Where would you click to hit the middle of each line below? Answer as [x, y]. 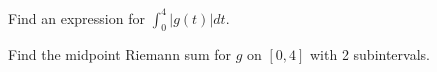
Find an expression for [76, 17]
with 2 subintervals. [369, 54]
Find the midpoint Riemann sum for [119, 54]
